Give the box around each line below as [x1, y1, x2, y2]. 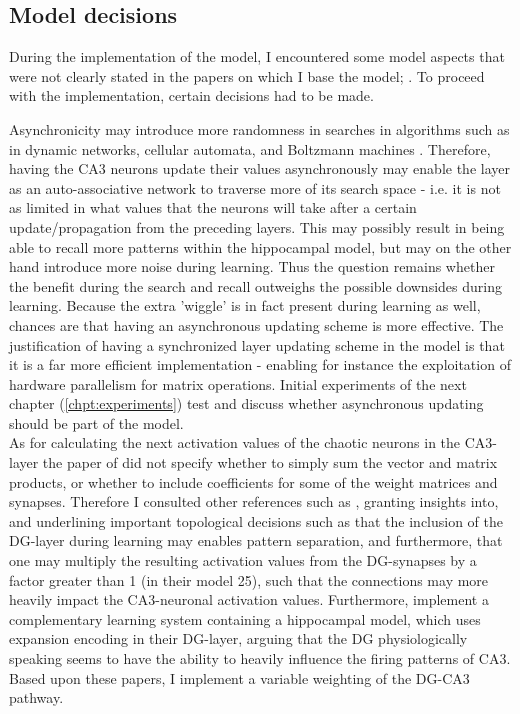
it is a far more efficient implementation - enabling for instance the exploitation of [9, 354, 511, 375]
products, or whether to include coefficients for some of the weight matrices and [9, 471, 498, 492]
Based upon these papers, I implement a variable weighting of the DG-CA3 [9, 667, 470, 688]
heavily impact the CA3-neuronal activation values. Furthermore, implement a [9, 589, 489, 610]
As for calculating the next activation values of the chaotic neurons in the [9, 432, 461, 453]
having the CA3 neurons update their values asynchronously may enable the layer [9, 158, 510, 179]
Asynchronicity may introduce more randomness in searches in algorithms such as [9, 118, 510, 139]
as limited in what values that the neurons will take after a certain [9, 197, 417, 218]
